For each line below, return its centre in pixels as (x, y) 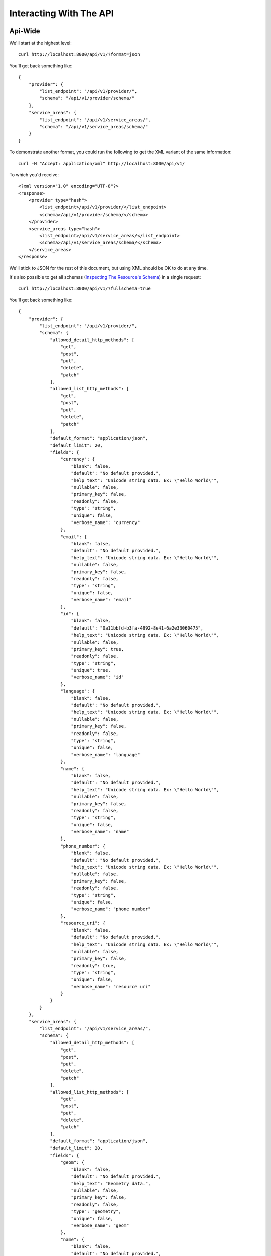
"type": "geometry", (96, 1212)
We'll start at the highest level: (41, 43)
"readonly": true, (94, 965)
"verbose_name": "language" (105, 754)
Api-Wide (25, 31)
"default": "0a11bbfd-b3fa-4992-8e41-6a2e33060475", (137, 628)
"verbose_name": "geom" (100, 1225)
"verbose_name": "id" (98, 677)
